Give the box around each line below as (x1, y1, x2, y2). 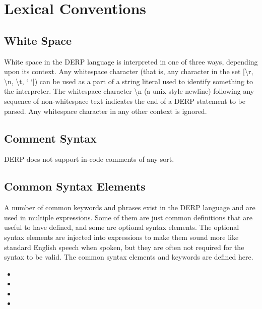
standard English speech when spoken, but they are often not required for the (4, 241, 244, 252)
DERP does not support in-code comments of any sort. (4, 154, 174, 164)
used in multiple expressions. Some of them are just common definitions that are (4, 212, 252, 222)
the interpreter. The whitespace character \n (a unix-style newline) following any (4, 86, 254, 96)
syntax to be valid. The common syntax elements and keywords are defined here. (4, 252, 253, 262)
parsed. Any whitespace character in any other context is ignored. (4, 105, 207, 116)
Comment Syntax (4, 130, 97, 146)
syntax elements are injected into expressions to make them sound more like (4, 231, 239, 242)
